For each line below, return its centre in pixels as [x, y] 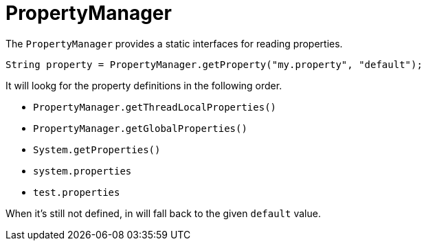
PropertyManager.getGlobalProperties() [140, 128]
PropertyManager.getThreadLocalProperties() [155, 107]
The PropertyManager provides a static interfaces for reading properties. [174, 43]
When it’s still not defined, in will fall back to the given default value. [163, 213]
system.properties [82, 171]
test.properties [77, 192]
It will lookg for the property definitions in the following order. [144, 85]
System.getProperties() [97, 149]
